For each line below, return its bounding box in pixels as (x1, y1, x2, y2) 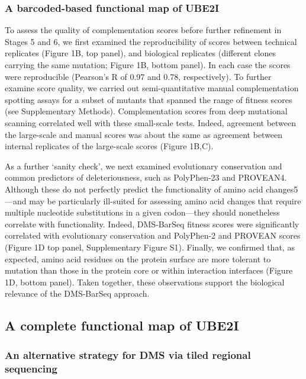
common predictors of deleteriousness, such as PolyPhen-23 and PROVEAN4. (5, 171, 287, 184)
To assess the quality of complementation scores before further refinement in (5, 24, 282, 36)
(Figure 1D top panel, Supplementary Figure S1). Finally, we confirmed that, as (5, 240, 295, 253)
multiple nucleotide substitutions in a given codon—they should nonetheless (5, 206, 280, 219)
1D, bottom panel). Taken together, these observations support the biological (5, 275, 285, 288)
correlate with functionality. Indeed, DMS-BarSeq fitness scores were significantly (5, 217, 299, 230)
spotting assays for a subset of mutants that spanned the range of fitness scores (5, 93, 292, 105)
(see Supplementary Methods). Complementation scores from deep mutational (5, 105, 288, 117)
